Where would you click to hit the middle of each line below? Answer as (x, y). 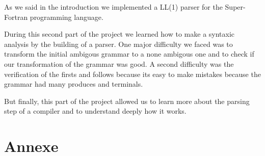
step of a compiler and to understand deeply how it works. (95, 111)
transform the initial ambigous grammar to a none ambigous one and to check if (129, 54)
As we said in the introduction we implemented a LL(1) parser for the (113, 7)
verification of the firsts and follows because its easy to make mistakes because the (132, 74)
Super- (235, 7)
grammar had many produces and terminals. (74, 84)
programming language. (67, 17)
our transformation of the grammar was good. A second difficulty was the (119, 63)
